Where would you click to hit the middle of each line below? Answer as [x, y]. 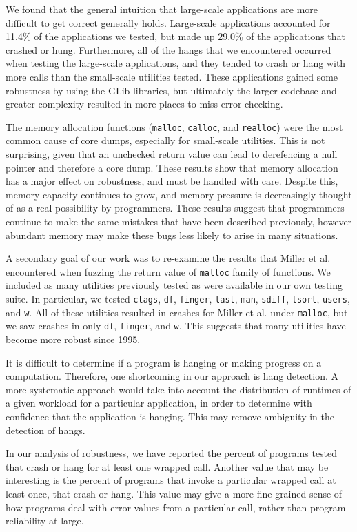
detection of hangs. [45, 430]
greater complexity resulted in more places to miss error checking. [144, 104]
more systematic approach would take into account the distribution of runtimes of [178, 389]
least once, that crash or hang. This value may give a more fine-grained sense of [174, 493]
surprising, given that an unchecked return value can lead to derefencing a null [172, 154]
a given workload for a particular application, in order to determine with [159, 403]
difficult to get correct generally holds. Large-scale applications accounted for [168, 22]
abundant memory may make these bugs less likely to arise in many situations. [172, 235]
